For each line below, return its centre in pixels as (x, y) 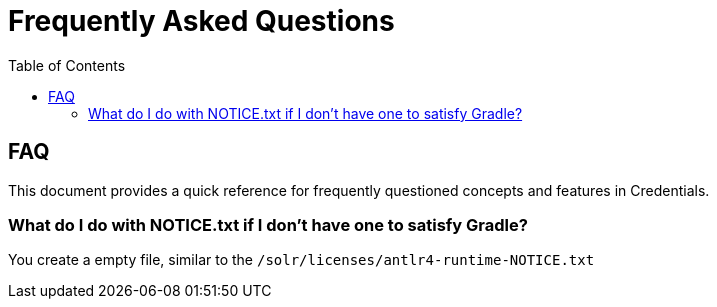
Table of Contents (67, 65)
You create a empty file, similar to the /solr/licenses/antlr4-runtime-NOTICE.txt (301, 260)
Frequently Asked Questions (201, 21)
